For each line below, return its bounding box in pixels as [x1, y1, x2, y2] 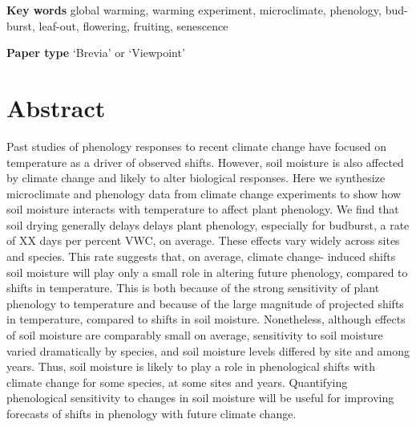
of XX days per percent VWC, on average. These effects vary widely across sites [6, 232, 400, 249]
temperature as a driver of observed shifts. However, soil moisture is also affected [6, 153, 404, 170]
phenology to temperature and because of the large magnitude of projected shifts [6, 295, 404, 311]
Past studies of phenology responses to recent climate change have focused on [6, 137, 387, 154]
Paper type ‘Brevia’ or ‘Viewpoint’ [6, 44, 185, 61]
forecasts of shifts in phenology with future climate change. [6, 405, 297, 421]
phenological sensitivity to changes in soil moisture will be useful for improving [6, 389, 394, 406]
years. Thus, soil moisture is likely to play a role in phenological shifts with [6, 358, 375, 375]
